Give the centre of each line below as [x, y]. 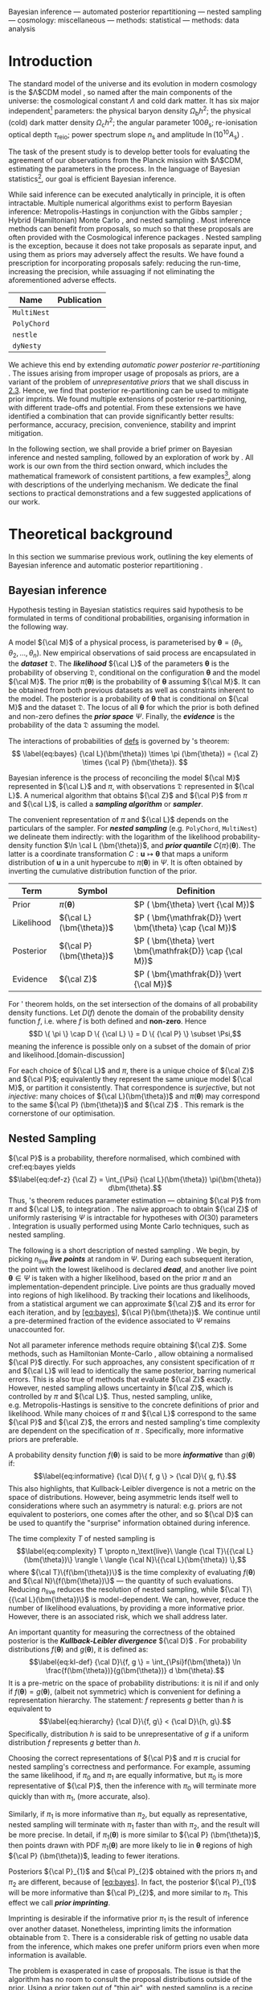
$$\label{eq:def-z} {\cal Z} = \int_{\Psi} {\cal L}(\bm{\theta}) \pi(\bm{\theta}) [135, 1179]
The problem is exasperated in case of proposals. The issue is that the [125, 1971]
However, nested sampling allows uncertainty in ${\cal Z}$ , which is [121, 1388]
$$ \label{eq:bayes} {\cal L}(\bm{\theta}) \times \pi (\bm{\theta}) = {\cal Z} [135, 754]
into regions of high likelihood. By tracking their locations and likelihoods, [129, 1295]
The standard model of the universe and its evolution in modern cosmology [133, 83]
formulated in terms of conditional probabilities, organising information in [129, 618]
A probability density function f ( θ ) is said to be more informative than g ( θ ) [132, 1455]
